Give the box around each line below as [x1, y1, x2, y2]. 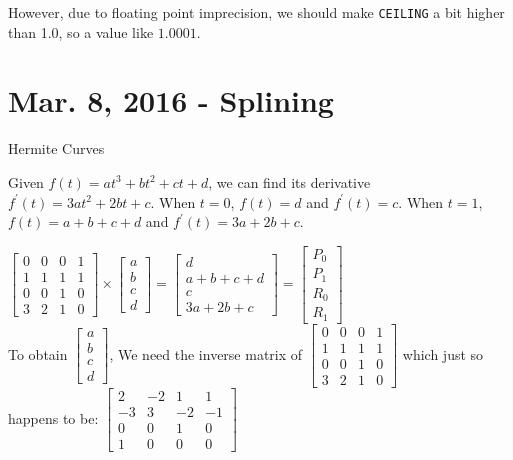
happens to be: [8, 407, 99, 428]
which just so [402, 343, 484, 364]
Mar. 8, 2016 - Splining [8, 80, 334, 121]
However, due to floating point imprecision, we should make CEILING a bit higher [8, 2, 505, 22]
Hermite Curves [8, 138, 105, 159]
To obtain [8, 343, 68, 364]
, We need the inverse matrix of [109, 343, 303, 364]
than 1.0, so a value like [8, 21, 154, 42]
